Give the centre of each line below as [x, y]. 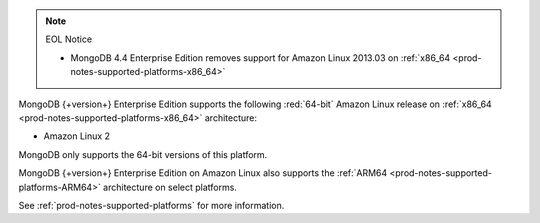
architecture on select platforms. [170, 187]
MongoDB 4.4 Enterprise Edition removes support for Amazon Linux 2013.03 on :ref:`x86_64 [260, 57]
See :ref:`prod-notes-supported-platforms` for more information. [151, 205]
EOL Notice [69, 39]
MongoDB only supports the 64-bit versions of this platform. [143, 154]
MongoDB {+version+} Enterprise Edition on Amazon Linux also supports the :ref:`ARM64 [203, 173]
